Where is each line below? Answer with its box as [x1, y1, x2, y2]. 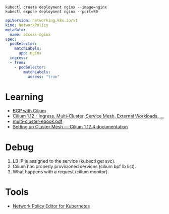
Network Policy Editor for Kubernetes [12, 203, 90, 209]
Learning [5, 91, 44, 103]
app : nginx [18, 51, 42, 56]
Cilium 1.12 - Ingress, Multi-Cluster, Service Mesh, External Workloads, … [12, 113, 164, 119]
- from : [10, 60, 26, 65]
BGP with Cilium [12, 108, 46, 114]
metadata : [5, 27, 26, 32]
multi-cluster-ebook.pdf [12, 118, 63, 124]
